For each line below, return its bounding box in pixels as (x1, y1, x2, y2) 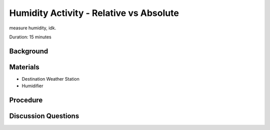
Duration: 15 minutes (9, 34, 52, 40)
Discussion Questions (9, 112, 79, 121)
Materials (9, 63, 39, 71)
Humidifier (21, 83, 43, 89)
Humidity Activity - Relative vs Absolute (9, 7, 179, 18)
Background (9, 47, 48, 55)
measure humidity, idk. (9, 25, 56, 31)
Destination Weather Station (21, 76, 79, 82)
